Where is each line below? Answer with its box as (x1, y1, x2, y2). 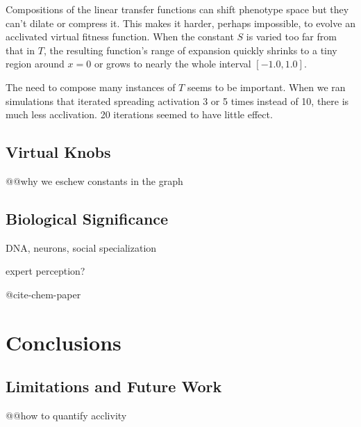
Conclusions (6, 328, 121, 356)
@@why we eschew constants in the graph (6, 173, 183, 188)
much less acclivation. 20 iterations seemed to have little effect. (6, 107, 273, 122)
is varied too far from (246, 29, 337, 44)
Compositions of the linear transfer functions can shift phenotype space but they (6, 2, 349, 16)
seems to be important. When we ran (187, 79, 346, 94)
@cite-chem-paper (6, 287, 81, 301)
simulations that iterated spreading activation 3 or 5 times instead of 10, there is (6, 93, 349, 108)
